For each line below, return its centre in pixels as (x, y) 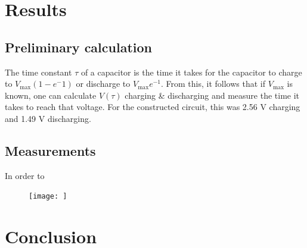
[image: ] (48, 197)
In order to (25, 175)
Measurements (50, 150)
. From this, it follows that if (213, 84)
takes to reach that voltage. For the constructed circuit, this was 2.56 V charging (153, 107)
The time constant (38, 72)
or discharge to (103, 84)
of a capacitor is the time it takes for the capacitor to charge (191, 72)
